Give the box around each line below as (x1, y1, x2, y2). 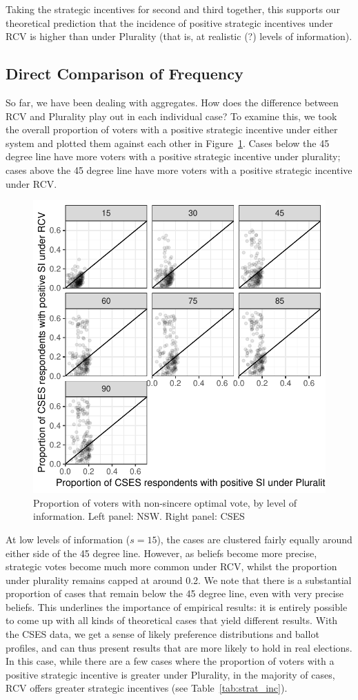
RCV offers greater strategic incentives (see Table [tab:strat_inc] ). (6, 681, 288, 695)
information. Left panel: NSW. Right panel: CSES (33, 509, 245, 523)
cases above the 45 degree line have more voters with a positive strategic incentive (6, 162, 352, 177)
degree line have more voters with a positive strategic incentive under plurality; (6, 149, 341, 164)
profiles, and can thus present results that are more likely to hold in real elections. (6, 640, 352, 654)
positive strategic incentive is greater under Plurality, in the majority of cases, (6, 667, 335, 681)
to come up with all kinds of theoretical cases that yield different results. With (6, 613, 338, 628)
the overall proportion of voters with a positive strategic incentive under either (6, 122, 338, 137)
